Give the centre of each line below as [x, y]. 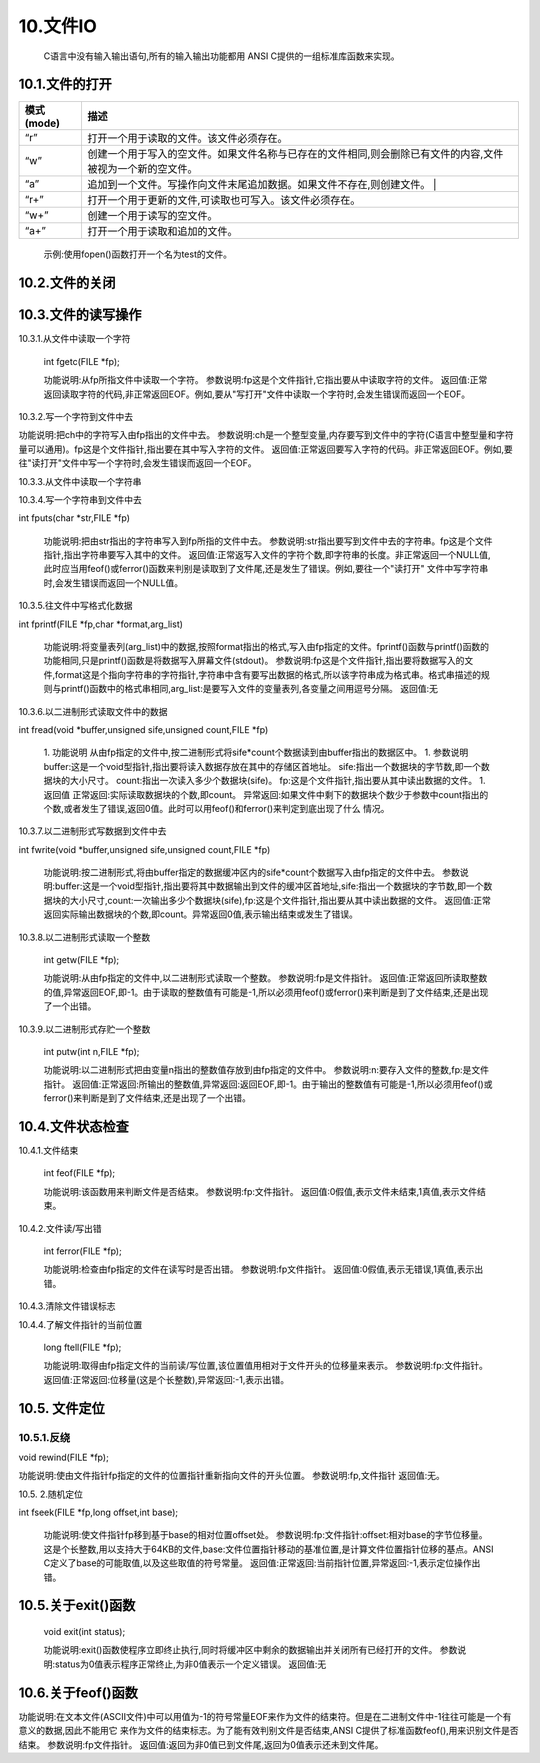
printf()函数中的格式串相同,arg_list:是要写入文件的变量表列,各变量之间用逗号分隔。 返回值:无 [249, 689]
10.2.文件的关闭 [67, 283]
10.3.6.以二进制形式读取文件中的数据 [93, 711]
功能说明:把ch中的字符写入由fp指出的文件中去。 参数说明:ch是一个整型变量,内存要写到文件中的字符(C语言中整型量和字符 [266, 435]
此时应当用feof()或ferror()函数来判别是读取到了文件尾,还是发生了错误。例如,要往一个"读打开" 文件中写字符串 [266, 569]
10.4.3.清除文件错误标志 [67, 1306]
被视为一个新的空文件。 [142, 169]
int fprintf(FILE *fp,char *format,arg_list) [101, 624]
